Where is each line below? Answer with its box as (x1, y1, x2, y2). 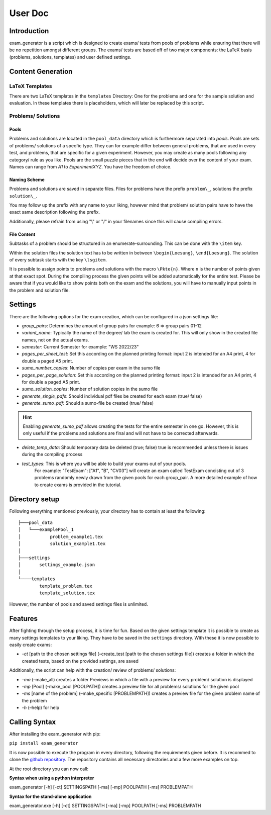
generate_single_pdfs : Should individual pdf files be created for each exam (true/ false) (22, 393, 202, 399)
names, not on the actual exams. (22, 337, 89, 343)
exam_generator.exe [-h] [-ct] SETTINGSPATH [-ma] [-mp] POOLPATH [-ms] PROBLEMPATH (9, 802, 201, 809)
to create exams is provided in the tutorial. (34, 482, 121, 488)
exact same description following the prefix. (9, 209, 100, 215)
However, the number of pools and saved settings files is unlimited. (9, 601, 148, 607)
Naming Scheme (9, 176, 45, 183)
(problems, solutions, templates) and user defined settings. (9, 54, 131, 60)
